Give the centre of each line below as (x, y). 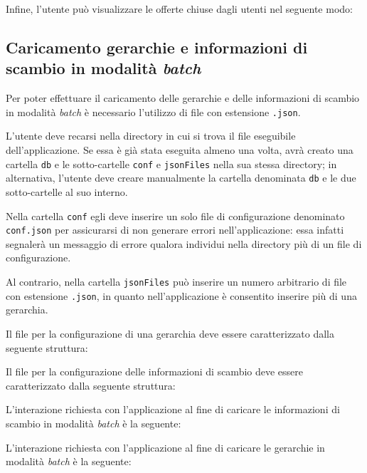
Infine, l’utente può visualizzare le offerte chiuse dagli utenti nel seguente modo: (179, 9)
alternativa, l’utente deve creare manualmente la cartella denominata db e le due (181, 178)
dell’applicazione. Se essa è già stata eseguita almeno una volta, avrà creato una (180, 150)
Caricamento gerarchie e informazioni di (157, 47)
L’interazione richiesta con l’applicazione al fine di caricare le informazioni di (173, 409)
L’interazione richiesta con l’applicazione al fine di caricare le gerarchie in (165, 447)
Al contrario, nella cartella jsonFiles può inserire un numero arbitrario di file (176, 282)
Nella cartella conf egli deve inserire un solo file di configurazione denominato (175, 215)
